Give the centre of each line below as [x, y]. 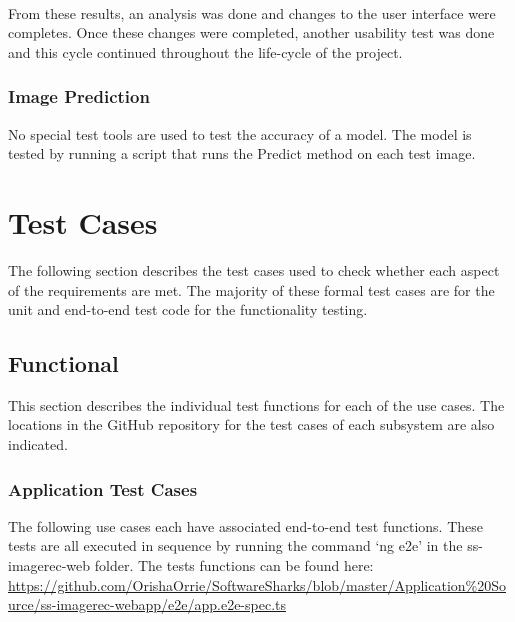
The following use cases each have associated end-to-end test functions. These [245, 525]
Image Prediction [79, 96]
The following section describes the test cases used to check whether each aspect [254, 269]
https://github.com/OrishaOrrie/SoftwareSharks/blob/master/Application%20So [257, 584]
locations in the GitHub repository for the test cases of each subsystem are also [251, 424]
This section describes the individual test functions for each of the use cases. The [256, 404]
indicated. [38, 444]
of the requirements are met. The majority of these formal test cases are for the [251, 289]
